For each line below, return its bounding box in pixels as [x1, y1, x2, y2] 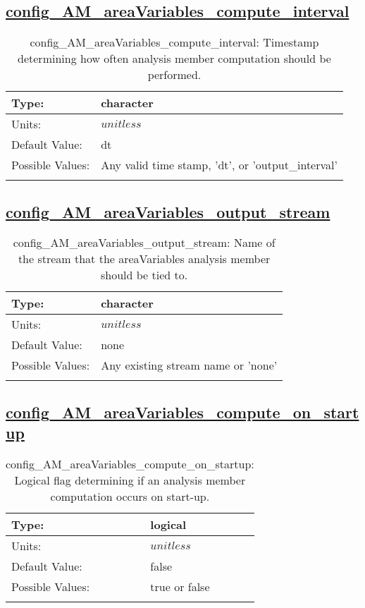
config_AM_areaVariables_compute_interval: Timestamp [30, 34, 319, 51]
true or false [150, 578, 210, 595]
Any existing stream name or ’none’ [101, 357, 278, 374]
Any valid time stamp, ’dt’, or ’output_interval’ [101, 157, 338, 174]
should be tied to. [100, 267, 188, 284]
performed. [147, 66, 202, 83]
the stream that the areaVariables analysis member [18, 250, 271, 267]
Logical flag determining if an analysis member [14, 472, 246, 488]
